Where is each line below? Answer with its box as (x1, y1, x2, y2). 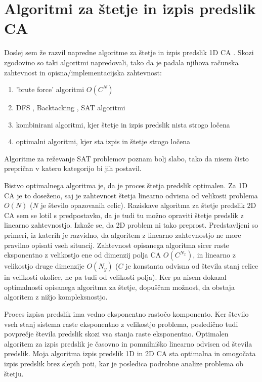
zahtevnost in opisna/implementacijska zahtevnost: (4, 67, 162, 77)
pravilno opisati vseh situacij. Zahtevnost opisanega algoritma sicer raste (4, 239, 229, 250)
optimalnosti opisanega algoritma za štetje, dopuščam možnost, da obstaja (4, 281, 235, 292)
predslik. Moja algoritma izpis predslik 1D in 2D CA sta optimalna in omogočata (4, 348, 256, 359)
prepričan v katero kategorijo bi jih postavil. (4, 163, 142, 174)
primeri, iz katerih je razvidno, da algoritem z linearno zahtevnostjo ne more (4, 230, 241, 240)
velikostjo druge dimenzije (4, 261, 84, 271)
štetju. (4, 368, 24, 378)
